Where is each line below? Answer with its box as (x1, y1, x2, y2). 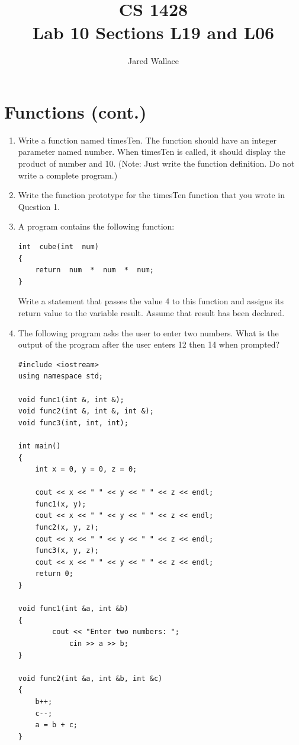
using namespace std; (18, 372, 103, 381)
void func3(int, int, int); (18, 418, 128, 427)
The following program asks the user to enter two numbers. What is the (18, 326, 279, 339)
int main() (18, 441, 61, 450)
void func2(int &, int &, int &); (18, 407, 154, 416)
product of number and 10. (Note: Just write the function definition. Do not (18, 157, 295, 170)
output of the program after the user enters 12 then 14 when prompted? (18, 338, 280, 351)
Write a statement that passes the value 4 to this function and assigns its (18, 295, 284, 307)
